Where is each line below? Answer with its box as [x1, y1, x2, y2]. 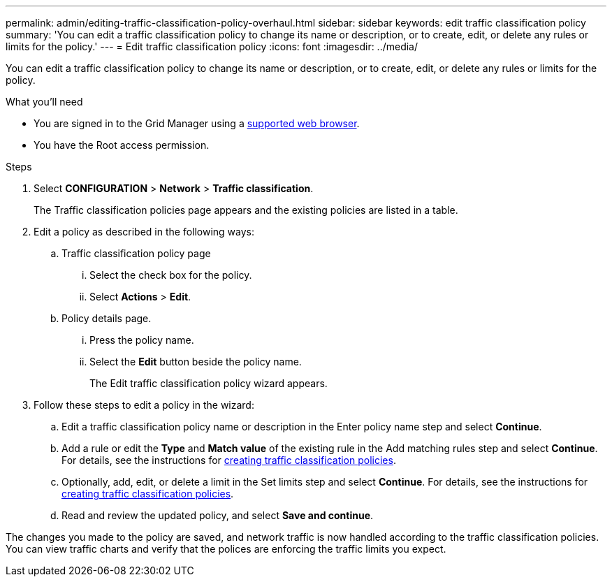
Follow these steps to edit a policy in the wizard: [34, 399, 254, 411]
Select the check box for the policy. [89, 269, 252, 281]
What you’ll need [6, 96, 83, 108]
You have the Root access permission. [34, 139, 210, 151]
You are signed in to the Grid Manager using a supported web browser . [34, 117, 360, 129]
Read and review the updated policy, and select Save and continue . [61, 509, 374, 521]
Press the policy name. [89, 334, 194, 346]
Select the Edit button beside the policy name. [89, 356, 302, 368]
